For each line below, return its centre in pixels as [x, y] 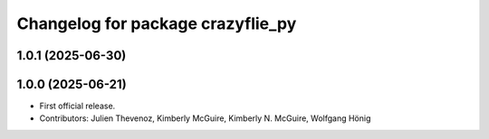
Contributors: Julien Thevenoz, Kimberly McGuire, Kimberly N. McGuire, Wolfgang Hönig [205, 118]
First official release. [77, 106]
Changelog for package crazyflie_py [157, 23]
